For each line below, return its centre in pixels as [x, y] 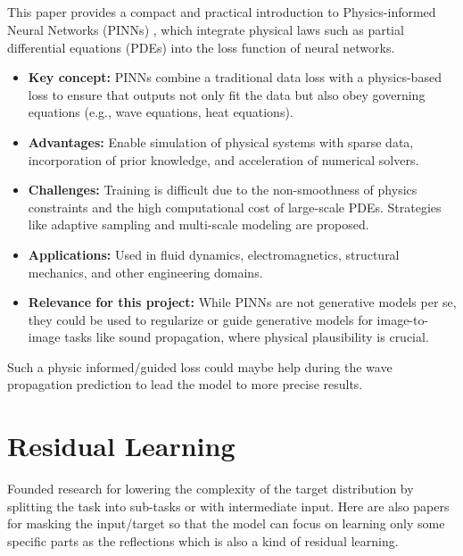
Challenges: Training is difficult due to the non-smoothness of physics [223, 190]
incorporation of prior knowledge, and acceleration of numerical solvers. [223, 159]
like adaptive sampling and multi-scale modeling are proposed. [198, 224]
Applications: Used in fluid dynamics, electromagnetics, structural [214, 254]
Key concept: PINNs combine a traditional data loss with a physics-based [235, 77]
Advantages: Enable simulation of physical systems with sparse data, [221, 141]
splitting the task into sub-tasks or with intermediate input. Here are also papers [228, 506]
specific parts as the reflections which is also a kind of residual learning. [203, 540]
